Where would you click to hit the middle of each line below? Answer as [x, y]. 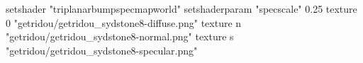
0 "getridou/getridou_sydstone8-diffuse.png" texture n [124, 22]
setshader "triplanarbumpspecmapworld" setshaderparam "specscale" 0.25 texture [181, 8]
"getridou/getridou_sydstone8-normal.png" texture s [120, 36]
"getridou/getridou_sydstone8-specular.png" [102, 50]
